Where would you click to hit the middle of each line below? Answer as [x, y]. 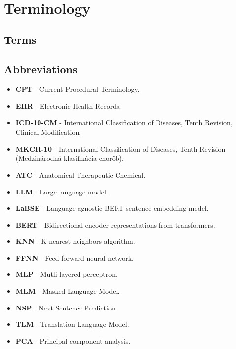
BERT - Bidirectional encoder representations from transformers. [115, 224]
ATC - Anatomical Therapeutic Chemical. [80, 174]
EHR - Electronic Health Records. [68, 105]
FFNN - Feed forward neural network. [75, 257]
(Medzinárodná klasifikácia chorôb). [70, 158]
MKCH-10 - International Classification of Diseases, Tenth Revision [120, 148]
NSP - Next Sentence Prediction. [66, 307]
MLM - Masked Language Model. [68, 291]
